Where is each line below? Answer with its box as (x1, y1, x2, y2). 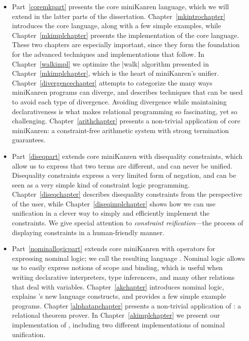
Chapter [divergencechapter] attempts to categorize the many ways (12, 77, 213, 87)
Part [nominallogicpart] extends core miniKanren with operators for (12, 243, 215, 254)
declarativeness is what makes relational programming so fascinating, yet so (12, 106, 237, 116)
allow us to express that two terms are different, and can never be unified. (12, 160, 232, 170)
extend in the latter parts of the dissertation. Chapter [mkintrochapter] (12, 11, 226, 21)
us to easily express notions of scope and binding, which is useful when (12, 262, 223, 273)
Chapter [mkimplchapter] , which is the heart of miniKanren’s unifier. (12, 68, 219, 78)
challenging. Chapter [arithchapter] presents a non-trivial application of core (12, 116, 240, 126)
